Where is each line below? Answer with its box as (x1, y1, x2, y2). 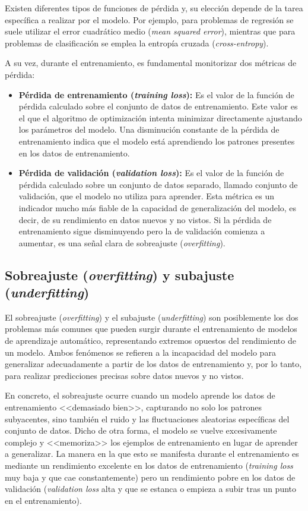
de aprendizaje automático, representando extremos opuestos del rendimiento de (5, 334, 296, 347)
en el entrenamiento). (5, 494, 82, 506)
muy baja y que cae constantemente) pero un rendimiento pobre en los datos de (5, 471, 296, 483)
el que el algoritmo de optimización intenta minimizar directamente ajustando (18, 111, 302, 124)
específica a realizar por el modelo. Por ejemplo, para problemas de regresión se (5, 13, 294, 26)
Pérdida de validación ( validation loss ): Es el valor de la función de (18, 167, 284, 179)
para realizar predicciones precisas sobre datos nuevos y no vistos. (5, 369, 244, 381)
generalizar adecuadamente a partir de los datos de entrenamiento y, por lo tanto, (5, 358, 302, 370)
